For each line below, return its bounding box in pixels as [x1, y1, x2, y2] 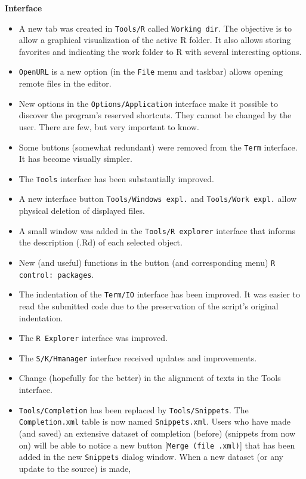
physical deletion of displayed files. [18, 204, 145, 217]
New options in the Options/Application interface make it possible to [18, 97, 278, 109]
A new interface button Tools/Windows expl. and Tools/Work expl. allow [18, 192, 297, 205]
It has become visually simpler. [18, 152, 132, 165]
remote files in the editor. [18, 77, 112, 90]
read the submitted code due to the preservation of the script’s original [18, 299, 279, 312]
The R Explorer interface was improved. [18, 331, 168, 344]
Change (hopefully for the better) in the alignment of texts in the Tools [18, 371, 281, 384]
